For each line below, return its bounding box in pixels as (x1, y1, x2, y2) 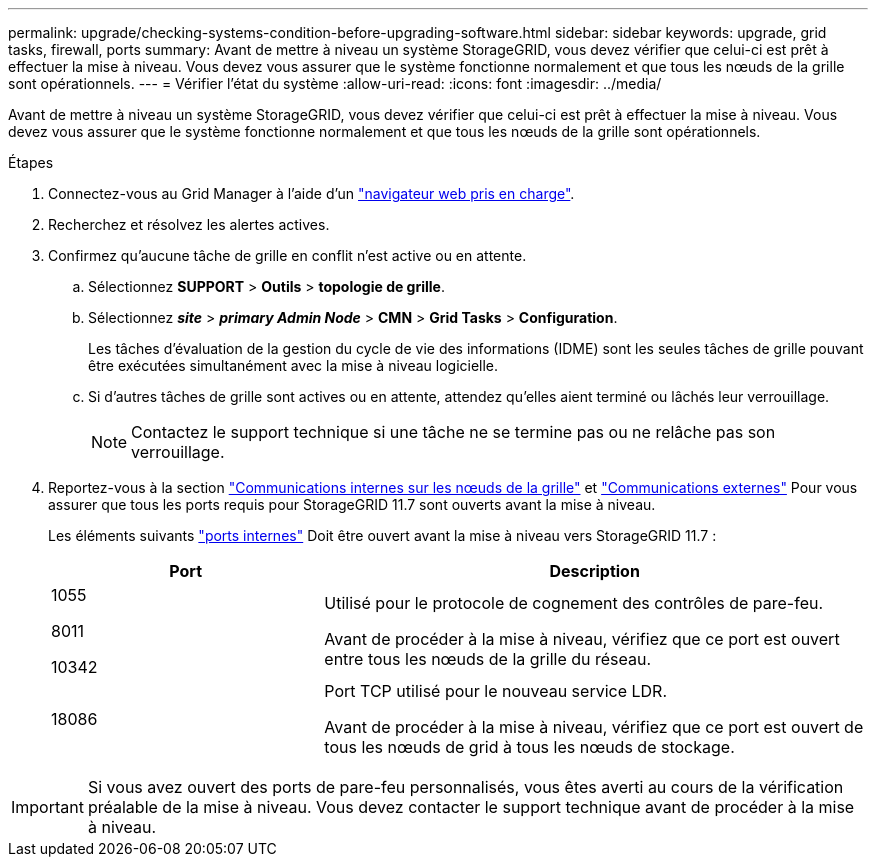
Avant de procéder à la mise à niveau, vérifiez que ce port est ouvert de (324, 717, 864, 737)
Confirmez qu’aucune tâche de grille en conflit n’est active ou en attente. (48, 247, 527, 264)
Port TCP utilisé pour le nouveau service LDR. (324, 681, 667, 701)
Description (549, 561, 640, 581)
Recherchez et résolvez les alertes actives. (48, 216, 330, 233)
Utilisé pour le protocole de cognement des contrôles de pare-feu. (324, 593, 824, 613)
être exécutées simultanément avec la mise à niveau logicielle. (88, 357, 499, 374)
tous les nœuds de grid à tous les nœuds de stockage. (324, 737, 735, 757)
